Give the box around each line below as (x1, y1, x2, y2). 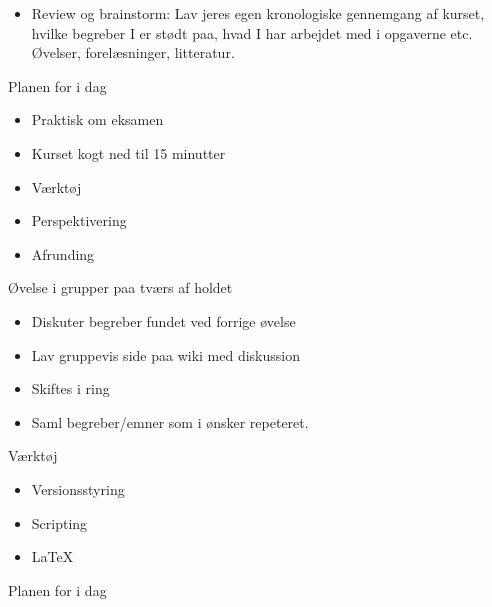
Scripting (31, 512, 88, 533)
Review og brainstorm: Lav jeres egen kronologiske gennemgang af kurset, (31, 3, 485, 23)
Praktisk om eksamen (31, 109, 164, 130)
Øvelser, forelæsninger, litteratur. (31, 42, 235, 63)
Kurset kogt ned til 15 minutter (31, 142, 226, 163)
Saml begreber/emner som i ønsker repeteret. (31, 411, 309, 432)
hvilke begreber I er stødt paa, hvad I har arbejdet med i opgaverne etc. (31, 22, 473, 43)
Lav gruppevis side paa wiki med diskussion (31, 344, 300, 365)
